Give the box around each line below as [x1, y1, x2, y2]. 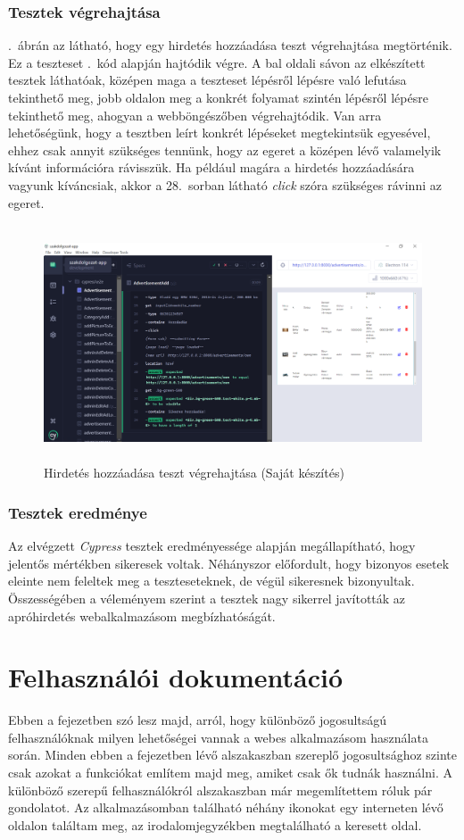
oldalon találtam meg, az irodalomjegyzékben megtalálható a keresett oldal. [8, 815, 422, 834]
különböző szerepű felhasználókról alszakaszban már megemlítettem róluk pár [8, 780, 433, 799]
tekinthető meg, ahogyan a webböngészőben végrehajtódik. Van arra [8, 105, 382, 124]
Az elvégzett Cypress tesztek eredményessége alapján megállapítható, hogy [8, 536, 416, 555]
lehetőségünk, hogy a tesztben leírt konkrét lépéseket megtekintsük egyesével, [8, 123, 431, 142]
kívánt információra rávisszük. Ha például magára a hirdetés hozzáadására [8, 158, 415, 177]
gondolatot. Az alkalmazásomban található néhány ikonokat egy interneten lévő [8, 798, 443, 817]
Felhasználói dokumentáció [8, 659, 344, 695]
